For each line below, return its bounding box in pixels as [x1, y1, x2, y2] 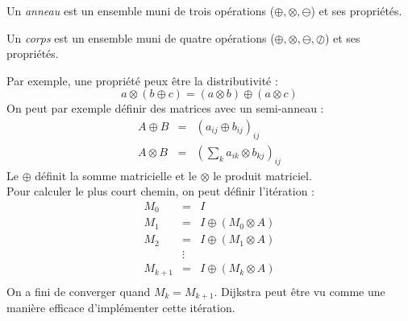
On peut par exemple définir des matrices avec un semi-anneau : [6, 100, 324, 117]
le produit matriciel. [213, 167, 312, 183]
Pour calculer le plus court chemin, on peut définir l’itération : [6, 183, 315, 200]
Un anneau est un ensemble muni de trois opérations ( [6, 2, 275, 19]
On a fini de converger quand [6, 282, 151, 299]
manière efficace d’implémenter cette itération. [6, 299, 235, 316]
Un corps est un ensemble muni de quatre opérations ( [6, 29, 275, 46]
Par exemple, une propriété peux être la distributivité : [6, 72, 278, 88]
